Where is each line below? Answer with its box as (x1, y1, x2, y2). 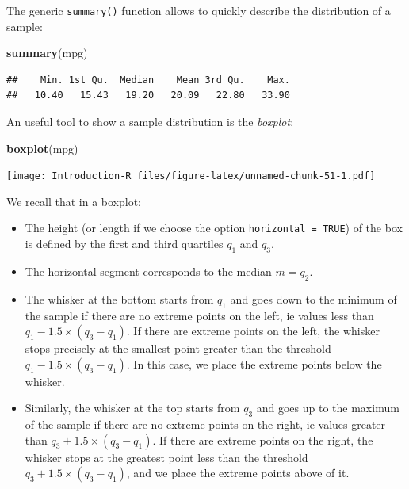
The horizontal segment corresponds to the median (25, 262, 272, 279)
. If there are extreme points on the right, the (152, 431, 373, 448)
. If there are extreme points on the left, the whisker (126, 323, 380, 339)
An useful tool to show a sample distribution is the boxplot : (6, 113, 294, 130)
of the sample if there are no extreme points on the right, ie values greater (25, 416, 386, 433)
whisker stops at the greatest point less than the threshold (25, 449, 308, 465)
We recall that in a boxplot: (6, 193, 142, 209)
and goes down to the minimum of (230, 290, 397, 307)
